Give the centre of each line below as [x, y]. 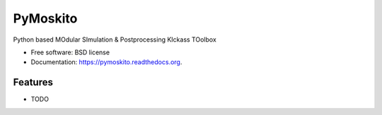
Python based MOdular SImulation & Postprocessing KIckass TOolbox [115, 40]
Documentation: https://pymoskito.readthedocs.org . [106, 62]
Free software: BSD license [70, 52]
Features [33, 82]
